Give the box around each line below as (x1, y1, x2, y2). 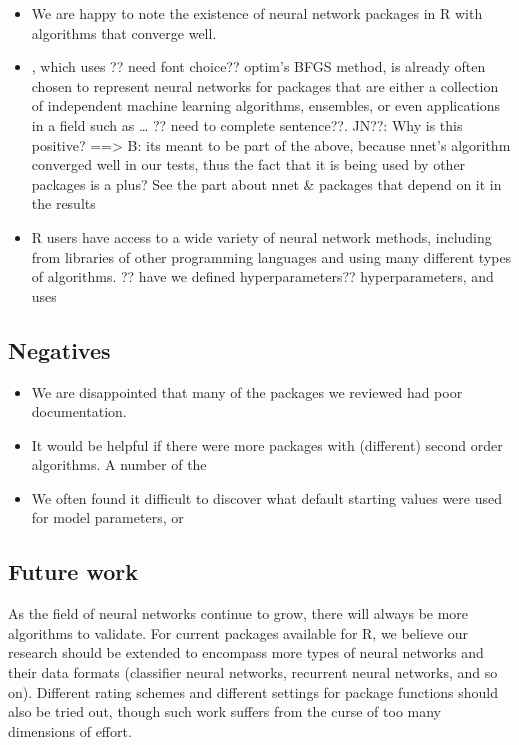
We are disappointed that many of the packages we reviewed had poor (31, 381, 463, 402)
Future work (8, 556, 139, 587)
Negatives (8, 334, 111, 365)
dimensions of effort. (8, 720, 132, 741)
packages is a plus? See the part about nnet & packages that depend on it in (31, 173, 502, 194)
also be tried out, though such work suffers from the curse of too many (8, 701, 442, 722)
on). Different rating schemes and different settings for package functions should (8, 681, 499, 702)
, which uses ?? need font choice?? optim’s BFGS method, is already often (31, 56, 486, 77)
